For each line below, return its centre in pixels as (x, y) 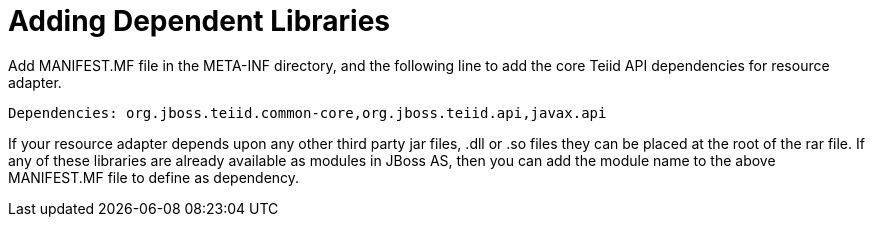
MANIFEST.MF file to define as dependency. (154, 177)
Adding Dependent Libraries (199, 21)
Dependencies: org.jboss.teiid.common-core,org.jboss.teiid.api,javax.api (307, 112)
